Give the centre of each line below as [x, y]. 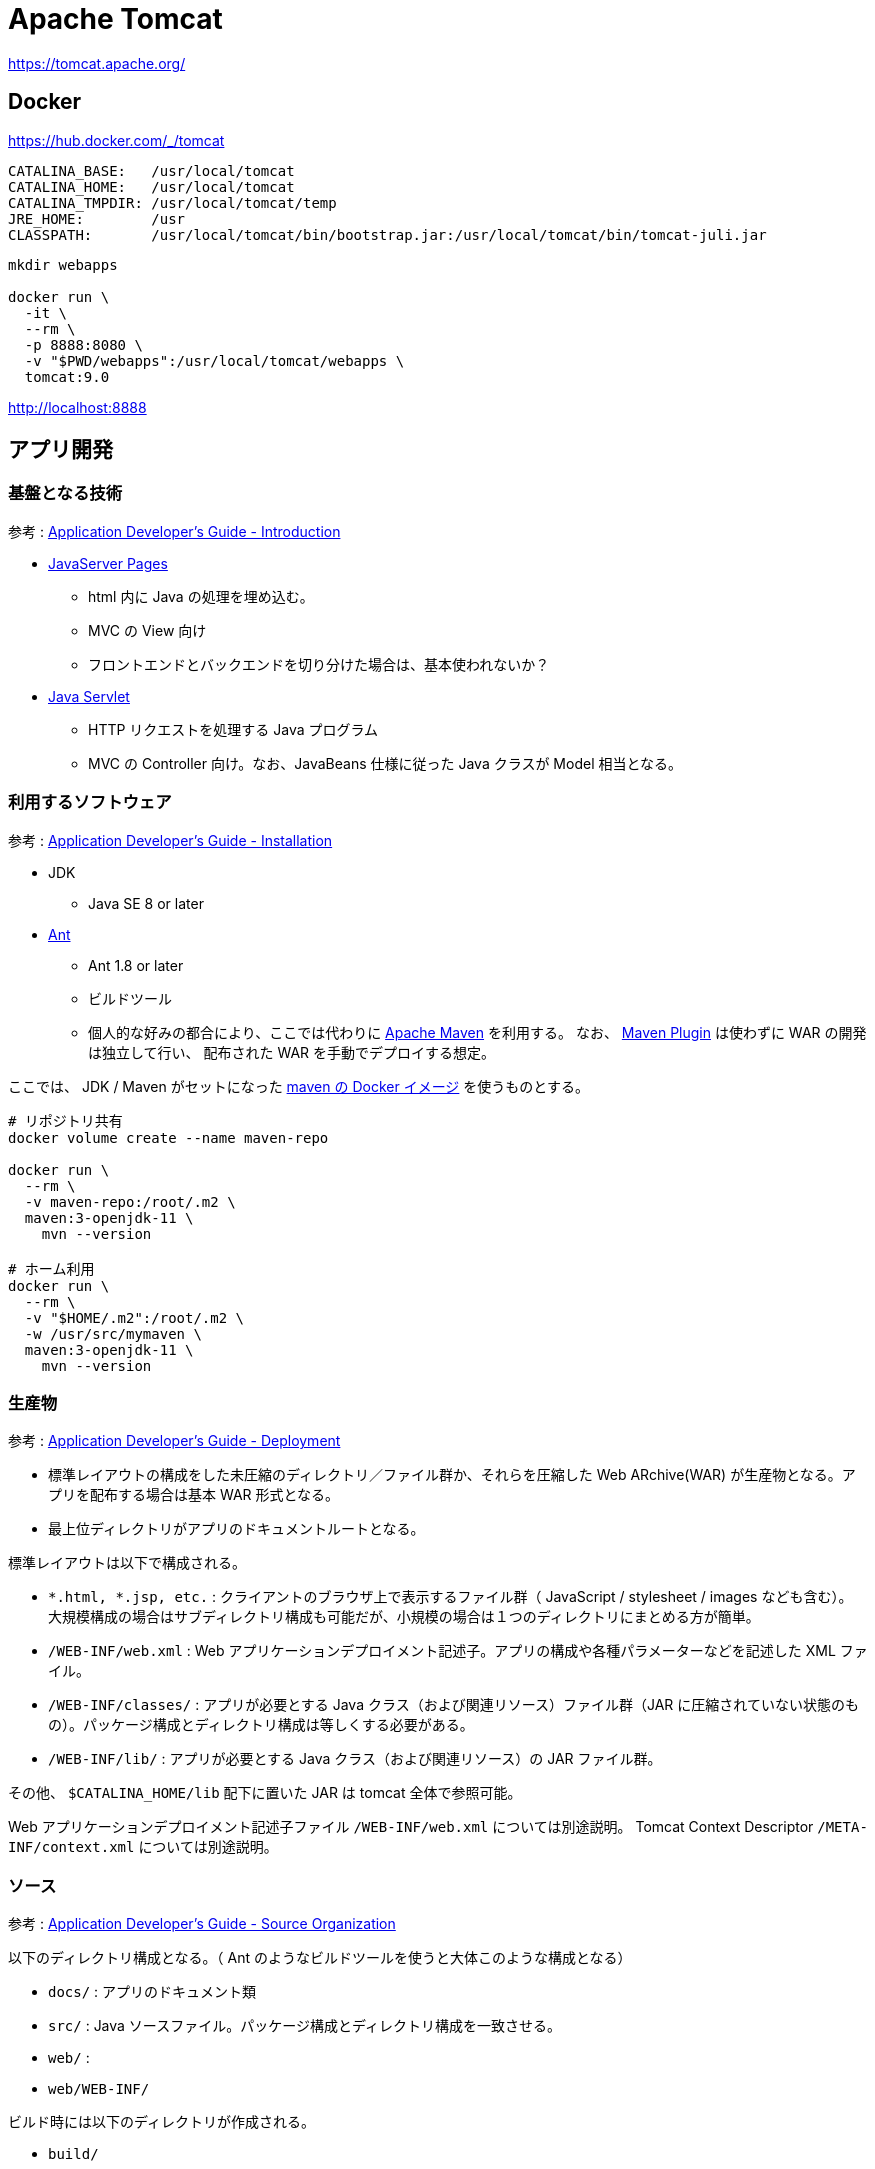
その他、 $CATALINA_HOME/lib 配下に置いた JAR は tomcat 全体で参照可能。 [265, 1793]
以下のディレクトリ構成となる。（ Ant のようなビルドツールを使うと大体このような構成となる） [320, 1958]
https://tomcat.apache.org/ [97, 63]
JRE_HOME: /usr [97, 218]
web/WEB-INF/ [99, 2089]
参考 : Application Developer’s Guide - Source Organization [202, 1924]
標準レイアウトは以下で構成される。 [127, 1563]
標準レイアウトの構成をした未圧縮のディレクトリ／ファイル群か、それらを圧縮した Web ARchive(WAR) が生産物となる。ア [452, 1475]
